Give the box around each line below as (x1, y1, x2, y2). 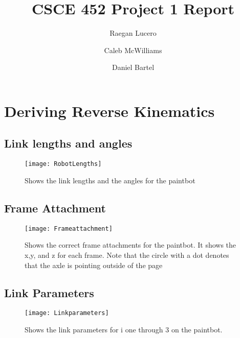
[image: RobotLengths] (25, 160, 102, 168)
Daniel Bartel (112, 62, 155, 73)
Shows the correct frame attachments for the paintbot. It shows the (25, 239, 236, 250)
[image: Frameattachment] (25, 225, 113, 232)
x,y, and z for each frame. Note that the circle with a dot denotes (25, 250, 229, 260)
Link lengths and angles (4, 135, 133, 151)
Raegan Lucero (110, 28, 157, 38)
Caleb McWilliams (104, 44, 162, 55)
